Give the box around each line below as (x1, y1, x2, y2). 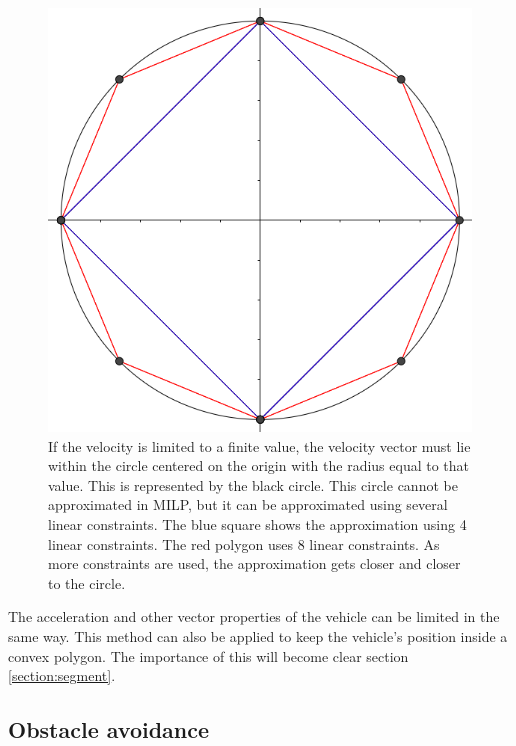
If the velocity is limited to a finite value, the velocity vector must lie (48, 435, 471, 456)
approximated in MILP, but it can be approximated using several (48, 494, 448, 515)
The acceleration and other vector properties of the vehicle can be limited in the (8, 606, 500, 627)
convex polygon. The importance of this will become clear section (8, 645, 409, 666)
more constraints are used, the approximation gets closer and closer (48, 553, 461, 574)
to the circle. (48, 572, 126, 593)
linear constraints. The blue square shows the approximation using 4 (48, 513, 467, 534)
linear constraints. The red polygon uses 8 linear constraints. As (48, 533, 440, 554)
